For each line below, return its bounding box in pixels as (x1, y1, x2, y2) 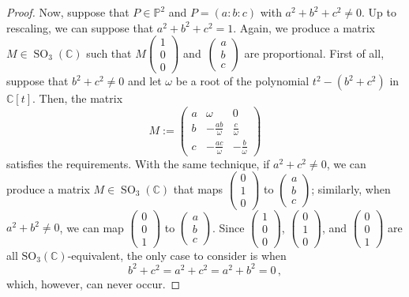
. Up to (362, 4, 397, 20)
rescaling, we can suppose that (6, 19, 154, 36)
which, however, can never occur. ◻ (6, 275, 181, 291)
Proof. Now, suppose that (6, 4, 129, 20)
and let (127, 73, 162, 89)
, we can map (59, 219, 124, 235)
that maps (173, 180, 223, 197)
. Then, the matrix (32, 90, 123, 107)
